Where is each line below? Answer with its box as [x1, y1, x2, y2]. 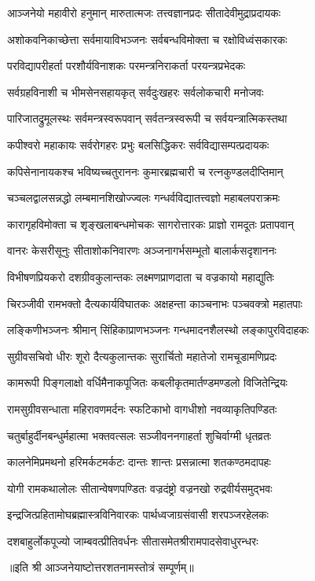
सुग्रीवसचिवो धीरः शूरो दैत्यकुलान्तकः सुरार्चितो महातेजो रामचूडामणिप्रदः [7, 347, 277, 364]
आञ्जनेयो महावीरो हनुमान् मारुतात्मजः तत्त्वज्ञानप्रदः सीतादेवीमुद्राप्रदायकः [7, 5, 281, 20]
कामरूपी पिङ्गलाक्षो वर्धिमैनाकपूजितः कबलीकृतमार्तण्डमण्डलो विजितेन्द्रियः [7, 374, 288, 391]
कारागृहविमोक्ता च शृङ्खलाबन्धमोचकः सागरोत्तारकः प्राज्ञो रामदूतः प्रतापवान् [7, 215, 294, 232]
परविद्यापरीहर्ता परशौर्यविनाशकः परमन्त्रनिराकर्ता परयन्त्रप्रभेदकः [7, 57, 246, 74]
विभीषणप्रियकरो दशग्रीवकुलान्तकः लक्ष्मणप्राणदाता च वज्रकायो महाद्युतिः [7, 268, 274, 285]
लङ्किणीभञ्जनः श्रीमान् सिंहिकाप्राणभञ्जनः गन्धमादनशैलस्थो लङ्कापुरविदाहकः [7, 322, 310, 338]
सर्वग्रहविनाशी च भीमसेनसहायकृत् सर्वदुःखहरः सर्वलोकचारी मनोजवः [7, 83, 264, 100]
